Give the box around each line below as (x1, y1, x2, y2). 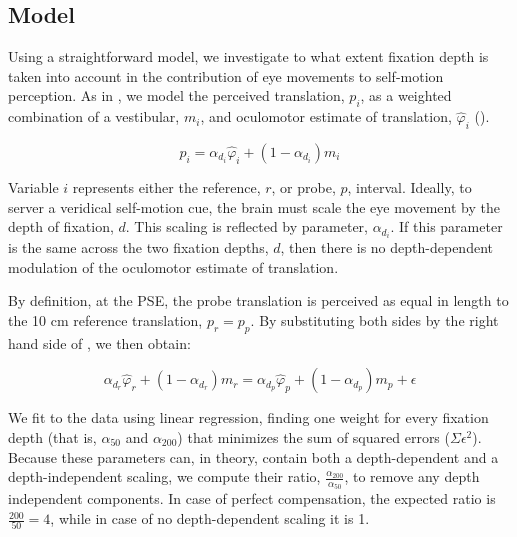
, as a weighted (360, 85, 452, 106)
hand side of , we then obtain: (8, 332, 191, 353)
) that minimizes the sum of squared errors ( (177, 427, 450, 448)
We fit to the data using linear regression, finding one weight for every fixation (8, 407, 489, 428)
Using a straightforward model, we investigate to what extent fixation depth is (8, 46, 489, 67)
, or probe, (271, 176, 336, 197)
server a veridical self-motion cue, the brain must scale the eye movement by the (8, 196, 500, 217)
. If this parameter (390, 216, 503, 237)
